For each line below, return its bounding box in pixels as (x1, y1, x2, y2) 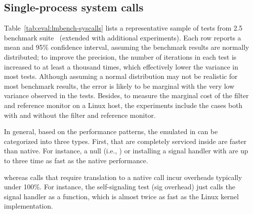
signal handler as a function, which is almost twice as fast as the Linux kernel (4, 191, 239, 201)
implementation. (4, 201, 53, 211)
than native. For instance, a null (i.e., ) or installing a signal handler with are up (4, 145, 249, 156)
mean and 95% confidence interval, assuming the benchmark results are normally (4, 42, 249, 52)
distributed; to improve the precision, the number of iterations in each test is (4, 51, 237, 62)
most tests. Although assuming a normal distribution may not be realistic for (4, 71, 238, 81)
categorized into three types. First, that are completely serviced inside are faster (4, 136, 247, 146)
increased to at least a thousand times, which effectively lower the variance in (4, 61, 239, 71)
